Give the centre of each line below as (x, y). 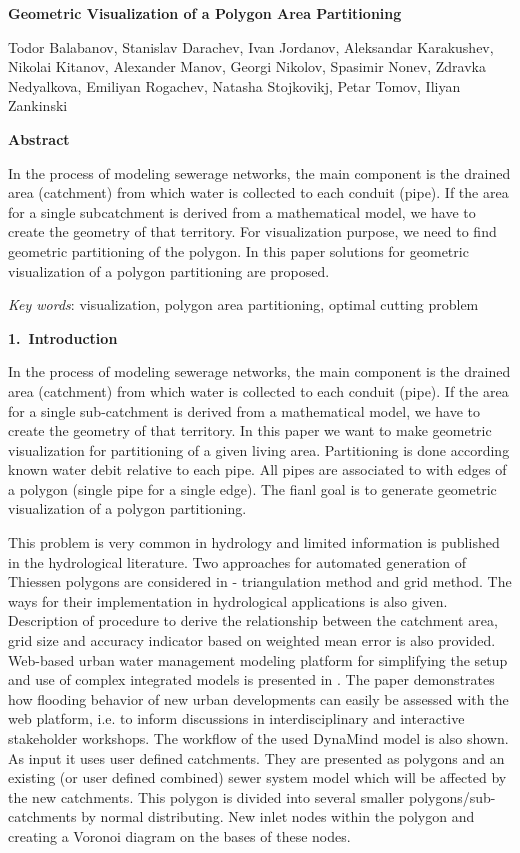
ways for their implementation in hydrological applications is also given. (228, 600)
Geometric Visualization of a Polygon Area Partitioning (205, 13)
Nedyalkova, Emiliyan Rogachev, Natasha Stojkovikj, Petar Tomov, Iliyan (234, 85)
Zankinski (38, 105)
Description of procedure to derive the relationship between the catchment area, (253, 620)
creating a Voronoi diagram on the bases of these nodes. (179, 835)
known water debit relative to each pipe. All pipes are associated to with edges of (257, 469)
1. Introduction (63, 337)
